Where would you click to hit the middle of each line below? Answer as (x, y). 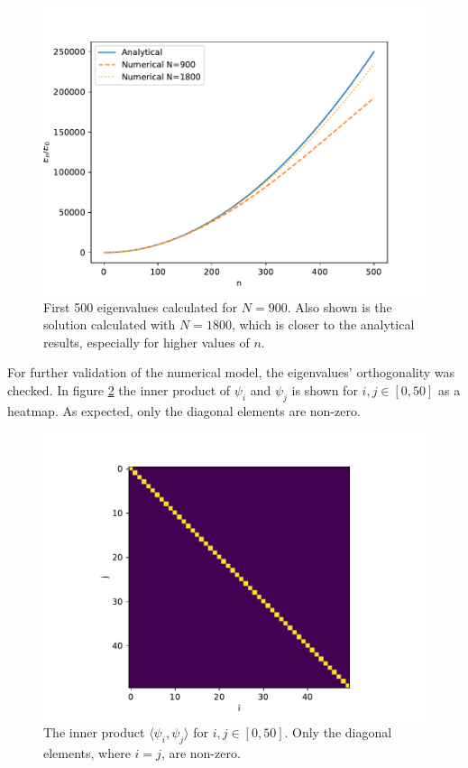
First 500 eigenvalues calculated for (141, 306)
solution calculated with (110, 324)
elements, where (87, 752)
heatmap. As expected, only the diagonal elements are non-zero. (184, 410)
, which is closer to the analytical (323, 324)
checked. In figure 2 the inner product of (119, 389)
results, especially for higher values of (147, 342)
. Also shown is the (340, 306)
